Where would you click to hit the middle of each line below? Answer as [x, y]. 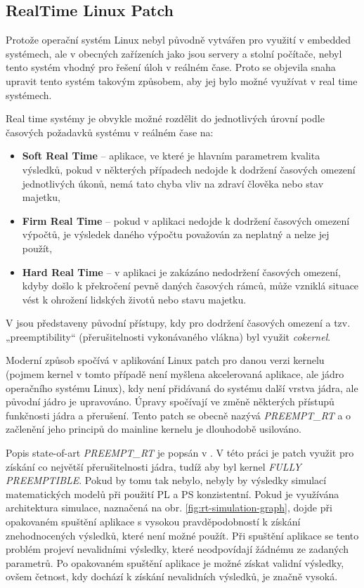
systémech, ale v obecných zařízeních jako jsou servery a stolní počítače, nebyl [174, 53]
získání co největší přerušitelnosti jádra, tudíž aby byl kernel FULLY [154, 466]
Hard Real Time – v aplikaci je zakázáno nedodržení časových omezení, [181, 272]
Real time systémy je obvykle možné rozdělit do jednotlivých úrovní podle [165, 118]
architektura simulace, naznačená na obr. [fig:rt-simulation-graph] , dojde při [169, 508]
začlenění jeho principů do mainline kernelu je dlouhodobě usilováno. [154, 429]
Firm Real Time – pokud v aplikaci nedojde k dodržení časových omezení [186, 220]
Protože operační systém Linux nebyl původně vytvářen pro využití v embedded [178, 40]
